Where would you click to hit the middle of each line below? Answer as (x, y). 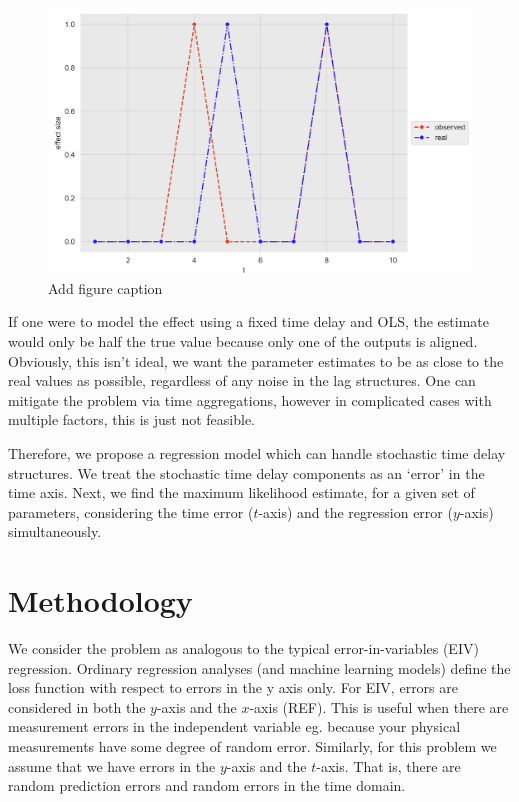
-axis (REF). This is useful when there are (379, 706)
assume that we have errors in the (112, 765)
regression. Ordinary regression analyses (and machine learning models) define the (259, 667)
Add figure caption (105, 287)
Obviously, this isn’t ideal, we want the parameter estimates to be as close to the (256, 360)
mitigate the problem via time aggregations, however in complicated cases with (250, 399)
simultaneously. (55, 531)
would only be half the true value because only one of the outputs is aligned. (243, 341)
